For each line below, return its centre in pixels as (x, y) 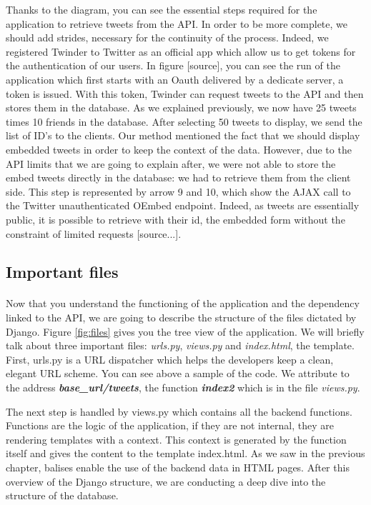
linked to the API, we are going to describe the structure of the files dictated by (181, 317)
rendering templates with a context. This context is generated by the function (176, 439)
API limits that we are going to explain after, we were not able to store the (171, 163)
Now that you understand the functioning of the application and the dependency (183, 303)
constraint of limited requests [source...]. (94, 233)
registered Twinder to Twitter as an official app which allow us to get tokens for (181, 51)
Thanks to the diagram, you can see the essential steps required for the (162, 9)
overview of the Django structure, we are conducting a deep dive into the (166, 481)
